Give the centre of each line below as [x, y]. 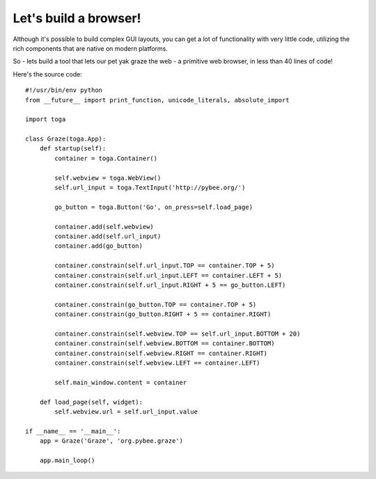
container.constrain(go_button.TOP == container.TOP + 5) [156, 304]
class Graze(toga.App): [66, 139]
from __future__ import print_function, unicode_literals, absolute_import [157, 100]
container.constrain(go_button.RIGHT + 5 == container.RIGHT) [163, 314]
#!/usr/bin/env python [64, 90]
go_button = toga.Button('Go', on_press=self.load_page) [154, 207]
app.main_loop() [67, 460]
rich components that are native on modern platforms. [91, 48]
